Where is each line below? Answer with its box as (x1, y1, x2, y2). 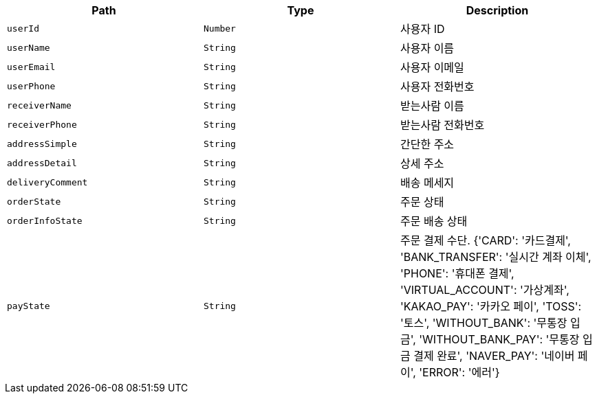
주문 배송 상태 (400, 214, 468, 228)
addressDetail (7, 157, 77, 168)
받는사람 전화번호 (400, 118, 485, 132)
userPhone (7, 80, 56, 91)
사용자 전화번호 (400, 80, 475, 93)
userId (7, 23, 39, 34)
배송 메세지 (400, 176, 455, 190)
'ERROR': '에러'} (419, 365, 500, 379)
